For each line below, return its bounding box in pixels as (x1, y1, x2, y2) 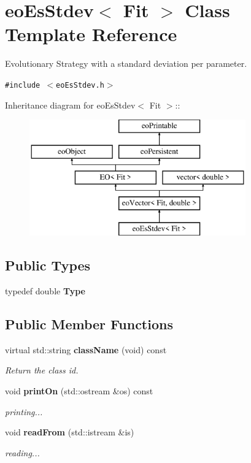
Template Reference (5, 21, 177, 47)
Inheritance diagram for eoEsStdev (5, 98, 136, 111)
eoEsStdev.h (56, 80, 104, 90)
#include (5, 80, 41, 90)
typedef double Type (5, 284, 85, 297)
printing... (5, 405, 43, 418)
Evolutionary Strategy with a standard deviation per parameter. (5, 57, 247, 70)
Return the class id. (5, 364, 79, 377)
